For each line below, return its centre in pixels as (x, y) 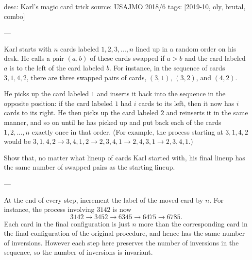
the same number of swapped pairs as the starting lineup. (90, 167)
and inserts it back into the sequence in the (161, 94)
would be (17, 141)
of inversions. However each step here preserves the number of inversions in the (121, 242)
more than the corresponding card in (193, 223)
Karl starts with (28, 48)
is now (122, 209)
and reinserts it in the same (207, 113)
